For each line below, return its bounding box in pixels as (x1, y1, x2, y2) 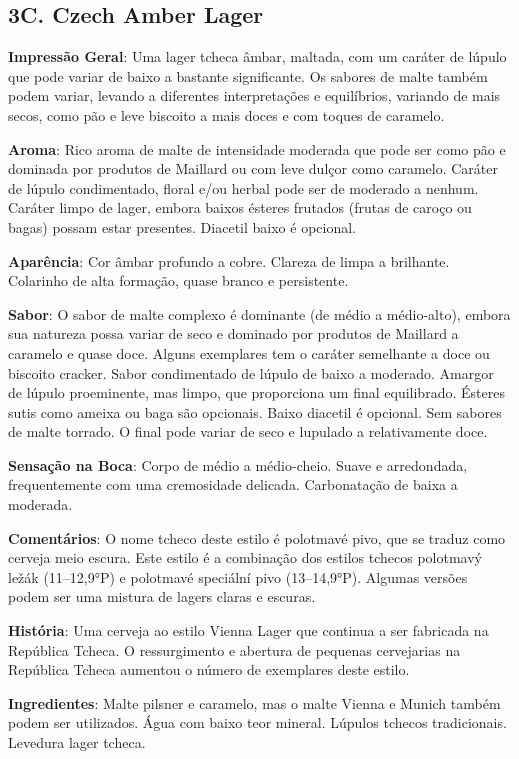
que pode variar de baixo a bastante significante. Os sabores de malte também (8, 65, 488, 86)
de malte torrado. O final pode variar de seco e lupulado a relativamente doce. (8, 421, 488, 442)
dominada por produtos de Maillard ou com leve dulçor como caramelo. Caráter (8, 158, 498, 179)
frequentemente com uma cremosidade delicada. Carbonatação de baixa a (8, 474, 458, 495)
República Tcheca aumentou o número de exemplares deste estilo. (8, 659, 410, 680)
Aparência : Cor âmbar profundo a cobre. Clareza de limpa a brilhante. (8, 250, 450, 271)
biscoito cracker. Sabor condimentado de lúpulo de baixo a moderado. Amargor (8, 362, 494, 383)
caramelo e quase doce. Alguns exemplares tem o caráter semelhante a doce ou (8, 342, 490, 363)
